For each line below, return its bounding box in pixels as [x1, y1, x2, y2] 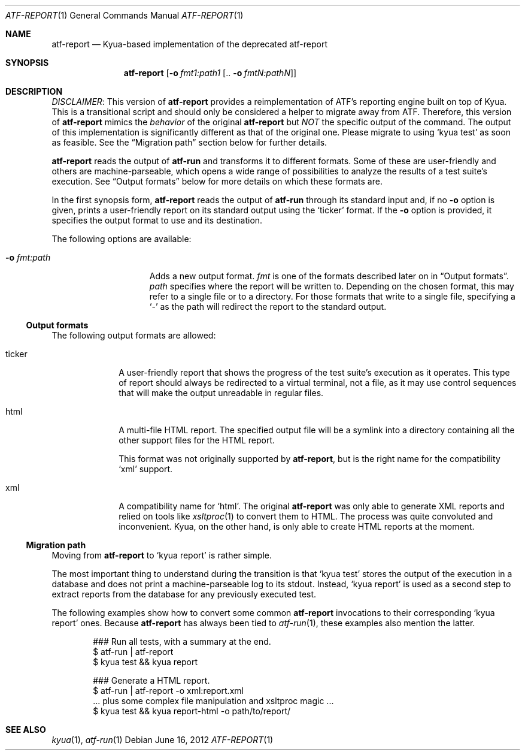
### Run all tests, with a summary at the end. [93, 636, 271, 647]
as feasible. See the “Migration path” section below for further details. [51, 137, 327, 147]
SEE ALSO [5, 724, 46, 735]
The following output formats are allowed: [51, 330, 216, 340]
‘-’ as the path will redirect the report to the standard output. [149, 301, 387, 312]
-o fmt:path [5, 252, 51, 262]
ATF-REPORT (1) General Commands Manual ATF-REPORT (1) [5, 10, 244, 20]
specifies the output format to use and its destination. [51, 215, 263, 225]
